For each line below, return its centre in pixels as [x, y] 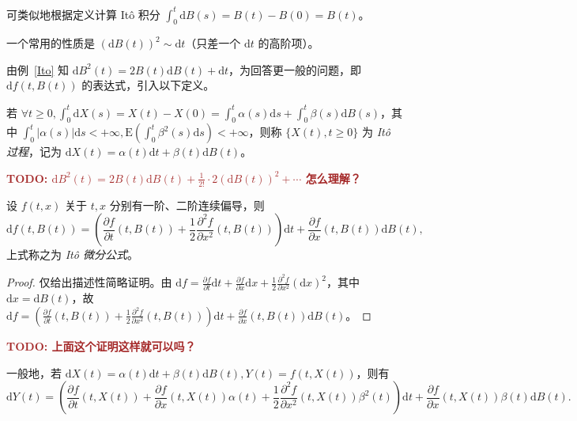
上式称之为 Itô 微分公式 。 [72, 254]
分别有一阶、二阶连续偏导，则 [187, 205]
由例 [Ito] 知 [38, 69]
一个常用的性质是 [51, 43]
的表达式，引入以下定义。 [148, 85]
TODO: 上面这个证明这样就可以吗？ [101, 345]
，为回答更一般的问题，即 [295, 69]
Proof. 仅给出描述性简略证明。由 [89, 282]
